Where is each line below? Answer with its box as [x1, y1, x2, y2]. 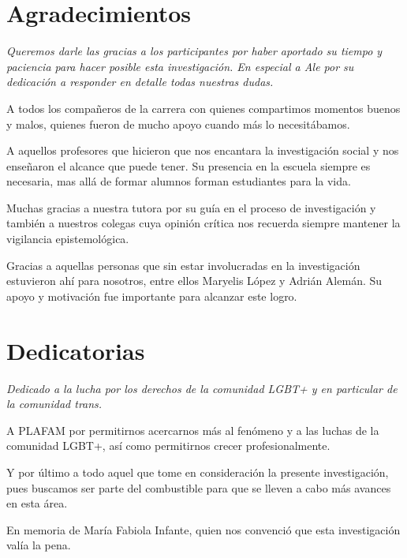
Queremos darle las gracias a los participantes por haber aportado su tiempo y [6, 43, 383, 59]
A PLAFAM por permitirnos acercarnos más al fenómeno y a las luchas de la [6, 421, 379, 438]
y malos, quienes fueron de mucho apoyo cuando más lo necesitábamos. [6, 115, 350, 132]
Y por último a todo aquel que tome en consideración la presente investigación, [6, 463, 389, 480]
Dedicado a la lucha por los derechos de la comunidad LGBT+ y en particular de [6, 380, 398, 396]
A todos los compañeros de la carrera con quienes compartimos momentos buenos [6, 99, 401, 116]
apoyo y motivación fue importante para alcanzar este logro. [6, 287, 297, 304]
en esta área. [6, 495, 68, 511]
